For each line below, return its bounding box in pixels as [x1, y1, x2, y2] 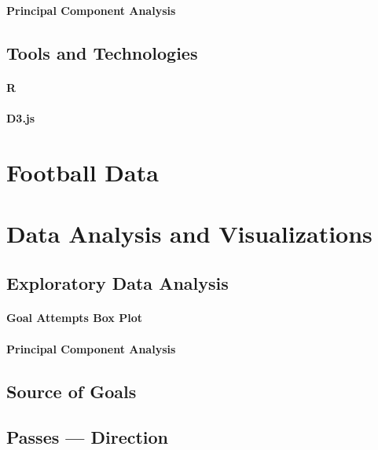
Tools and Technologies [6, 40, 198, 64]
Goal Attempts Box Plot [6, 309, 142, 326]
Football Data [6, 155, 159, 188]
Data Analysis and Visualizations [6, 217, 372, 249]
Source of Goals [6, 379, 137, 403]
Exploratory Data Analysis [6, 271, 229, 295]
